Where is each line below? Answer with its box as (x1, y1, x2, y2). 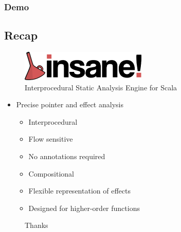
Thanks (25, 220, 48, 230)
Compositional (28, 168, 74, 179)
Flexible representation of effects (28, 185, 131, 196)
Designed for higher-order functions (28, 202, 140, 213)
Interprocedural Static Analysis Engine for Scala (25, 82, 177, 92)
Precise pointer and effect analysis (16, 99, 123, 110)
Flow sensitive (28, 133, 73, 144)
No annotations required (28, 151, 105, 162)
